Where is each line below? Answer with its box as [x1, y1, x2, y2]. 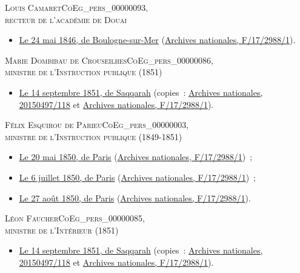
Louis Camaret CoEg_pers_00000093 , [5, 1, 148, 13]
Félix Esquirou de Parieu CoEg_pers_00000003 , [5, 118, 189, 131]
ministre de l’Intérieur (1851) [5, 223, 119, 236]
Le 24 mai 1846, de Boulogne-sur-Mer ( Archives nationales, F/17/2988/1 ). [19, 33, 296, 46]
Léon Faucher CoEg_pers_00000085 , [5, 212, 145, 224]
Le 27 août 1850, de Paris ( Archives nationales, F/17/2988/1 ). [19, 191, 251, 204]
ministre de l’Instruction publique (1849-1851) [5, 130, 182, 143]
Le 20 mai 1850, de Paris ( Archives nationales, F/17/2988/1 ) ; [19, 150, 253, 163]
